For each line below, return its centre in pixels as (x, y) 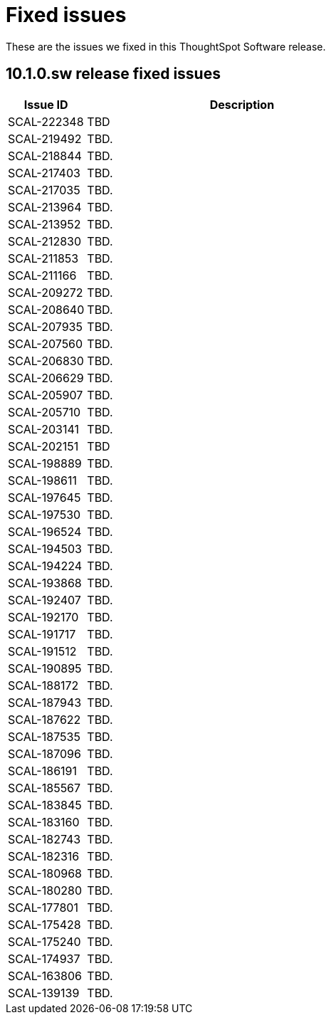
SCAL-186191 (42, 771)
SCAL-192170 (43, 617)
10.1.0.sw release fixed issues (113, 74)
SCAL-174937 (44, 958)
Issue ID (46, 104)
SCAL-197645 (44, 497)
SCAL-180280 (45, 890)
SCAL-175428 (44, 924)
